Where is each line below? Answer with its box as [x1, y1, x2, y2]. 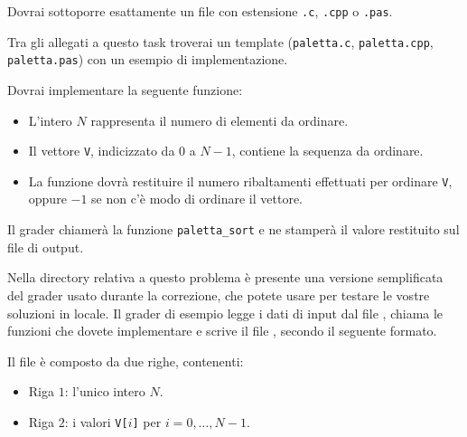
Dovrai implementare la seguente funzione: [7, 80, 243, 99]
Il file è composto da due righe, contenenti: [7, 351, 244, 370]
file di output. [7, 237, 84, 256]
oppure [28, 189, 67, 208]
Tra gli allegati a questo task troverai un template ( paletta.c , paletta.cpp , [7, 32, 434, 51]
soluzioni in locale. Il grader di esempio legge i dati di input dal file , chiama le [7, 303, 444, 322]
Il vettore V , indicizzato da [28, 141, 175, 160]
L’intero [28, 110, 72, 129]
